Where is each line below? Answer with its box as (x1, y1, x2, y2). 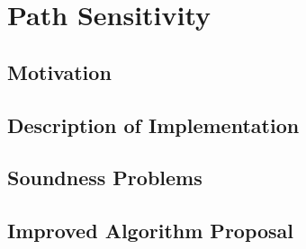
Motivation (7, 58, 112, 85)
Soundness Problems (7, 164, 202, 191)
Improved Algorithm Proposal (7, 217, 294, 245)
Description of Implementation (7, 111, 300, 138)
